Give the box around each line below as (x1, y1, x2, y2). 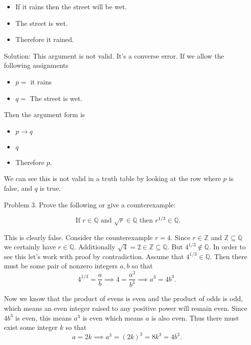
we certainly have (4, 242, 56, 252)
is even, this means (15, 312, 72, 323)
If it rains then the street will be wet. (15, 1, 127, 11)
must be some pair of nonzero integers (4, 261, 118, 271)
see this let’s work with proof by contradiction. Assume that (4, 251, 184, 261)
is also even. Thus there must (151, 312, 239, 323)
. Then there (209, 251, 248, 261)
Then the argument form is (4, 109, 85, 120)
